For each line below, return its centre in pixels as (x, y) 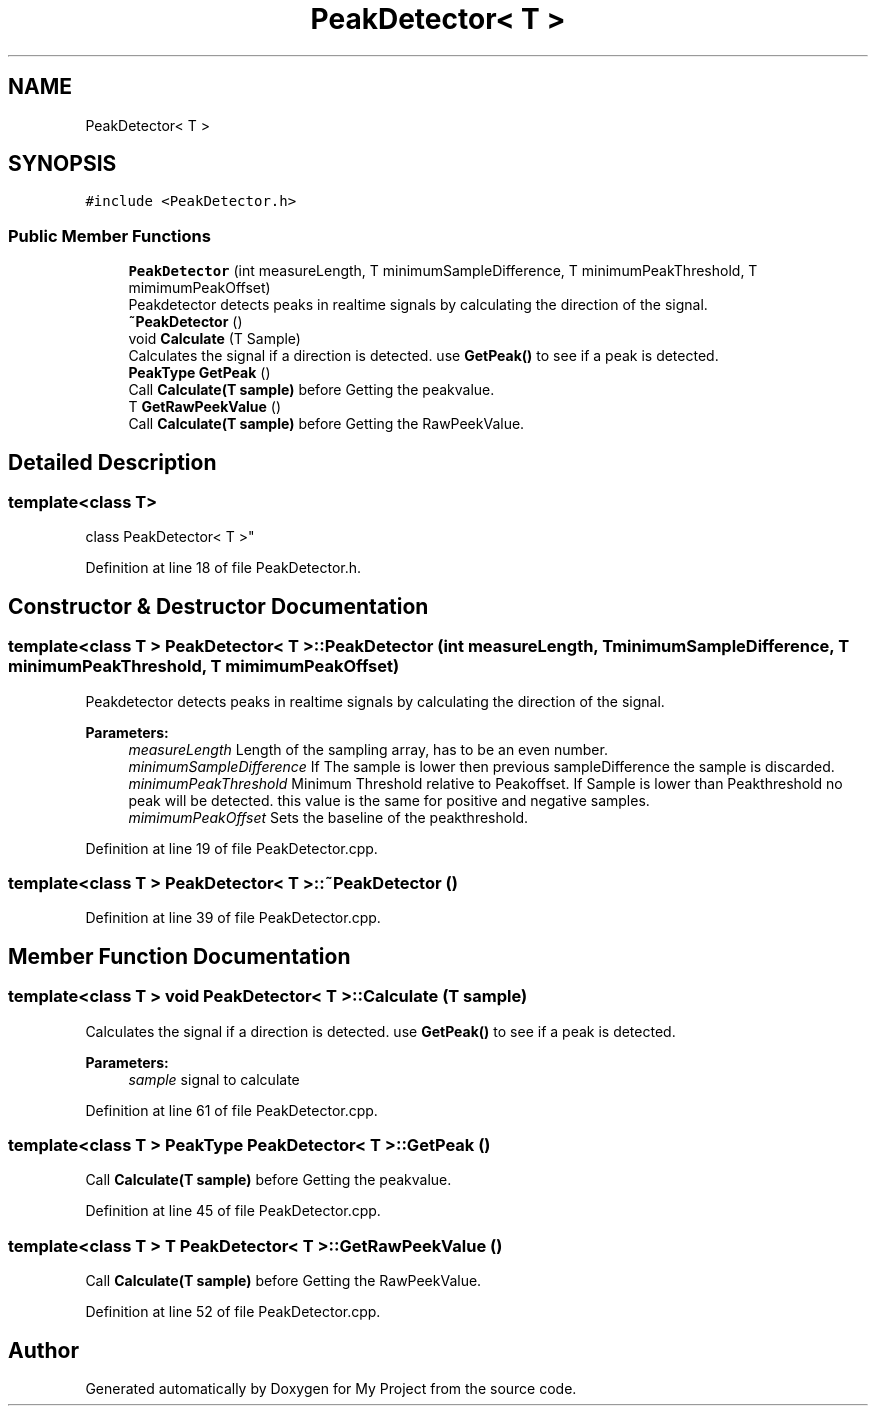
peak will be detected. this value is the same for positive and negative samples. (389, 800)
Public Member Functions (109, 235)
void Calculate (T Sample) (214, 339)
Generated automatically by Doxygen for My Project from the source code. (331, 1388)
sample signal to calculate (214, 1079)
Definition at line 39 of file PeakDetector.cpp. (233, 918)
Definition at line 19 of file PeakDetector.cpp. (231, 848)
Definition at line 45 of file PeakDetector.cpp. (233, 1211)
